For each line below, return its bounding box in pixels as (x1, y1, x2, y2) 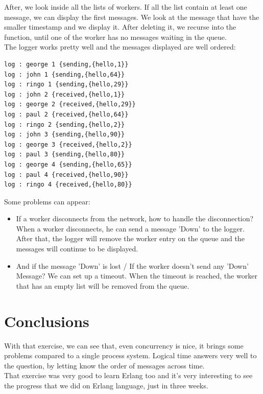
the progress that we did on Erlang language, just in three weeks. (4, 380, 208, 390)
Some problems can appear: (4, 196, 90, 206)
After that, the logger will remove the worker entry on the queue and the (16, 233, 245, 244)
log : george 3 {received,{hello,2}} (4, 141, 132, 148)
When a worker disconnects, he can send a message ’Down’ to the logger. (16, 223, 245, 234)
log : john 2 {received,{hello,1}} (4, 90, 125, 98)
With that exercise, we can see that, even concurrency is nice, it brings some (4, 340, 244, 351)
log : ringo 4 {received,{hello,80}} (4, 181, 132, 189)
